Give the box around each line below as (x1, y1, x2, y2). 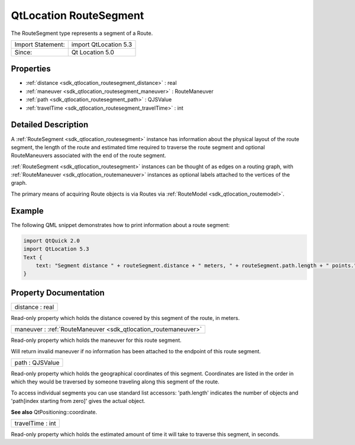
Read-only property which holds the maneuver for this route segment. (11, 337, 182, 344)
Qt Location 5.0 (71, 48, 115, 56)
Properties (11, 64, 51, 74)
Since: (14, 48, 33, 56)
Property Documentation (11, 287, 105, 297)
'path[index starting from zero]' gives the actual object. (11, 398, 146, 405)
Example (11, 206, 44, 216)
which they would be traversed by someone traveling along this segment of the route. (11, 378, 220, 385)
